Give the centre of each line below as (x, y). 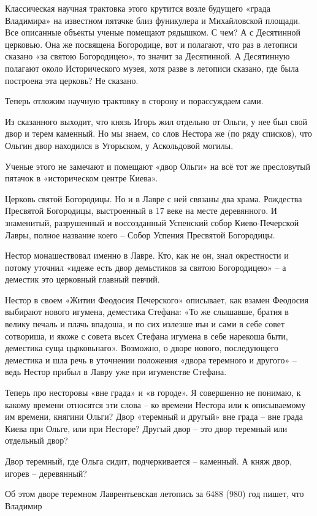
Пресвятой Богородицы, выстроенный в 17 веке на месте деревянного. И (141, 211)
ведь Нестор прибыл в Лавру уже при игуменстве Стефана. (116, 372)
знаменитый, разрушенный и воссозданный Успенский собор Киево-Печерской (152, 222)
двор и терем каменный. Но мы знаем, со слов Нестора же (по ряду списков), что (158, 133)
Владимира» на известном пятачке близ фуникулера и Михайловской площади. (153, 20)
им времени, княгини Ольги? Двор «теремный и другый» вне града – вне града (154, 416)
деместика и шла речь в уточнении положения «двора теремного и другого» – (151, 359)
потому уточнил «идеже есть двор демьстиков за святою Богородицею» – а (146, 267)
